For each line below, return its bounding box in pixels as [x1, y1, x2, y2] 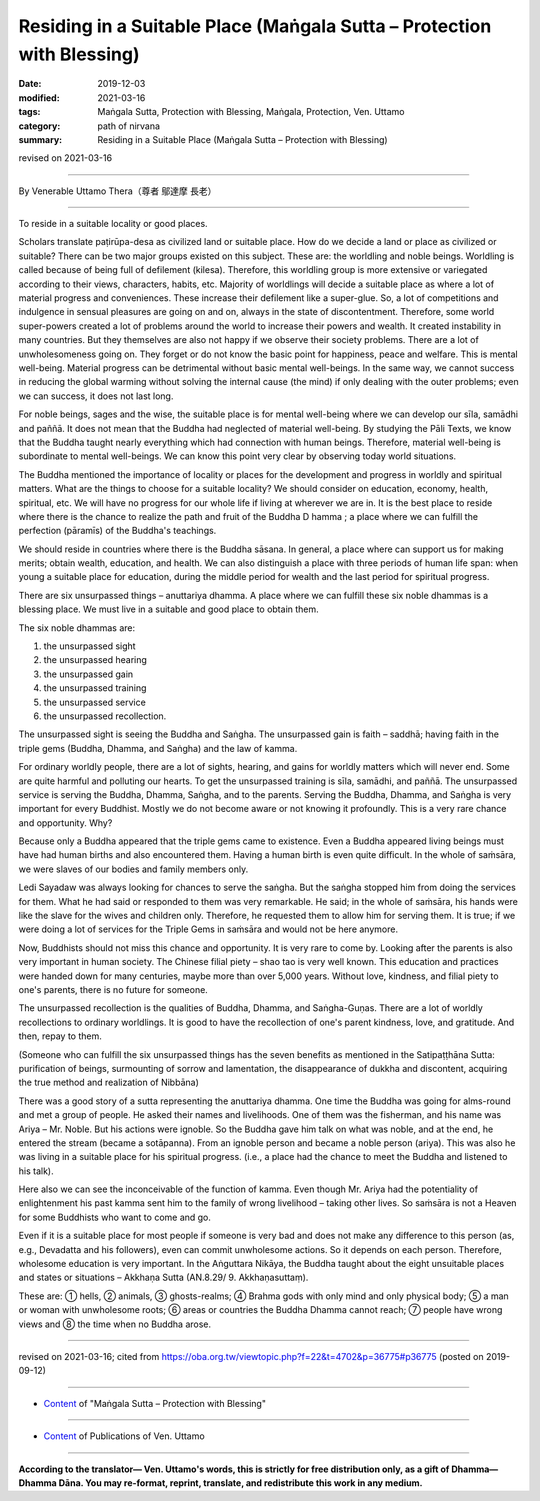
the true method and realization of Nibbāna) [18, 1076, 199, 1089]
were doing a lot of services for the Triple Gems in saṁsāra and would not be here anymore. [18, 923, 399, 935]
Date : [18, 78, 42, 90]
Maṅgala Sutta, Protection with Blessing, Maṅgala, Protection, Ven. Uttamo [97, 106, 405, 118]
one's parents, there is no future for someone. [18, 984, 209, 995]
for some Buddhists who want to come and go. [18, 1211, 212, 1223]
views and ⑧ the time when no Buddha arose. [18, 1318, 212, 1330]
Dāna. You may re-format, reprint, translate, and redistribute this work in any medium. [58, 1476, 424, 1489]
